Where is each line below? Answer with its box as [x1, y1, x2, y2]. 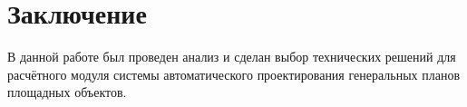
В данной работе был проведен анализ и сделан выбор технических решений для [7, 47, 456, 66]
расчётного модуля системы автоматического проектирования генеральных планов [7, 64, 461, 83]
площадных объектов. [7, 83, 127, 102]
